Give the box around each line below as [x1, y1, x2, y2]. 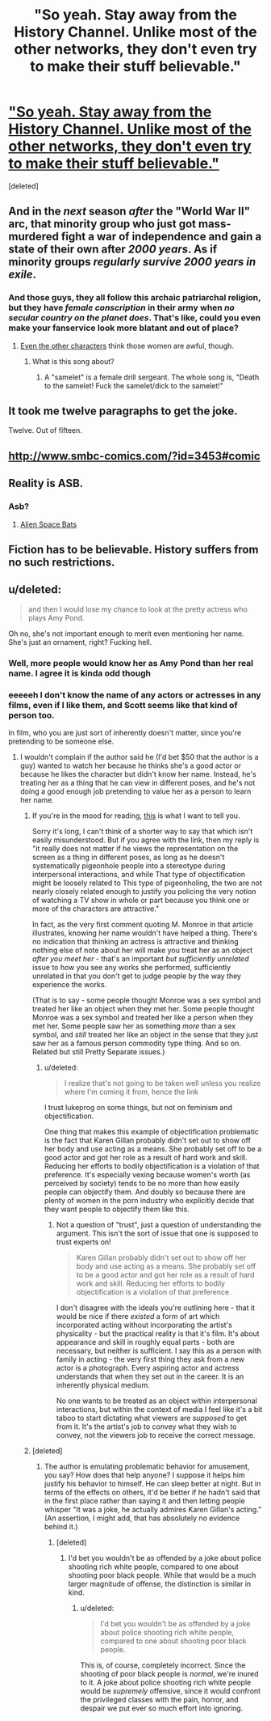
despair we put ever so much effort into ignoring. [80, 1703, 244, 1713]
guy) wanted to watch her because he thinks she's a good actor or [19, 761, 242, 770]
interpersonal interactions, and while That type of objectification [31, 869, 246, 879]
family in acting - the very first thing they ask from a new [56, 1354, 245, 1364]
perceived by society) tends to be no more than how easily [44, 1178, 240, 1188]
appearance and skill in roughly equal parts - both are [56, 1337, 236, 1346]
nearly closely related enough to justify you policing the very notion [31, 886, 256, 896]
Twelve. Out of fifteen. [8, 426, 83, 435]
